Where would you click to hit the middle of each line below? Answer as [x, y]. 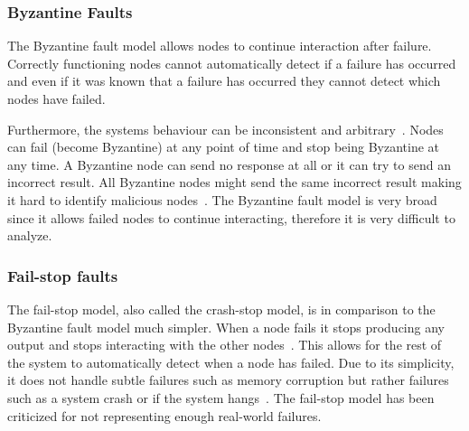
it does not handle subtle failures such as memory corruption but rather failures [228, 380]
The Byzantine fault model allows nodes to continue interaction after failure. [220, 46]
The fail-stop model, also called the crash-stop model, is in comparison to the [221, 309]
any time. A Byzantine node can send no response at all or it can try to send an [229, 164]
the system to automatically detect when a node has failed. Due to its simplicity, [231, 362]
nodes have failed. [56, 98]
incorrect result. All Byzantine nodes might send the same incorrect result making [234, 182]
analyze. [30, 235]
